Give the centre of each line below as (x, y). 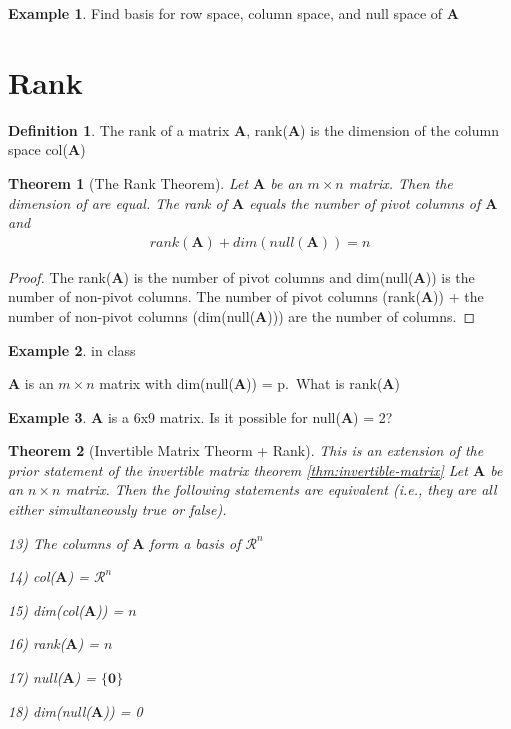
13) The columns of (68, 542)
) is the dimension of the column (399, 129)
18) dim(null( (50, 710)
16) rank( (37, 643)
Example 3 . (47, 416)
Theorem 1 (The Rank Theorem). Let (128, 182)
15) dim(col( (46, 609)
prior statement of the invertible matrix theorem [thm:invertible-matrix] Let (238, 469)
